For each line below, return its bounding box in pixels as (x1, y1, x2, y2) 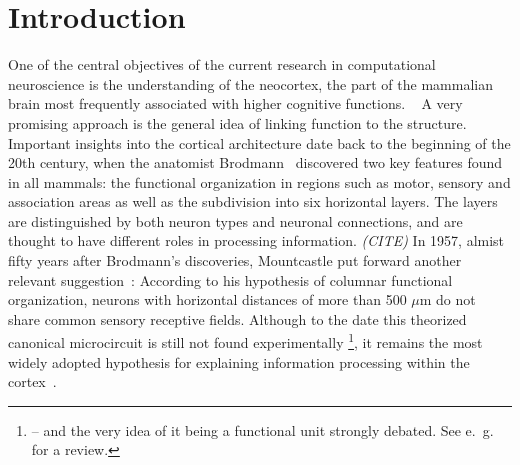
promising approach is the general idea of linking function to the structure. (8, 112, 467, 133)
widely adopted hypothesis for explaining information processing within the (8, 351, 470, 372)
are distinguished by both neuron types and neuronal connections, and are (8, 210, 463, 231)
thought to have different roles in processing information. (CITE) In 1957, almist (8, 230, 505, 251)
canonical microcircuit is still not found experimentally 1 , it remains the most (8, 329, 483, 353)
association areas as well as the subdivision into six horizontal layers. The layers (8, 191, 498, 212)
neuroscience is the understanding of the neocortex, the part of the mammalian (8, 73, 493, 94)
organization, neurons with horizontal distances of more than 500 (8, 289, 407, 310)
